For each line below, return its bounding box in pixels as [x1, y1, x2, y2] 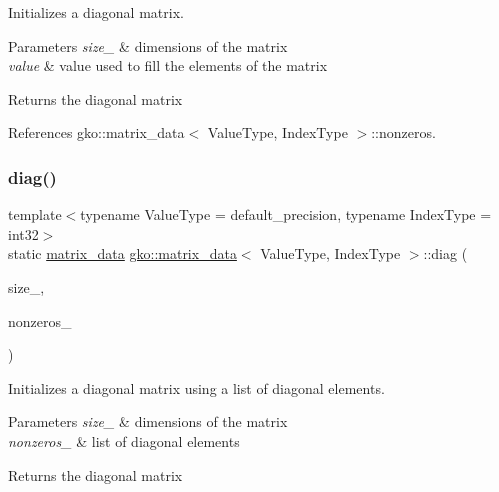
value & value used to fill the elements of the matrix [8, 55, 328, 76]
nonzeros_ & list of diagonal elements [8, 430, 240, 451]
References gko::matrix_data [8, 122, 185, 143]
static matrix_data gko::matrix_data [8, 243, 237, 264]
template [8, 204, 62, 225]
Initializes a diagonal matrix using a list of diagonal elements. [8, 377, 385, 398]
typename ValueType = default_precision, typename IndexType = [80, 204, 492, 225]
